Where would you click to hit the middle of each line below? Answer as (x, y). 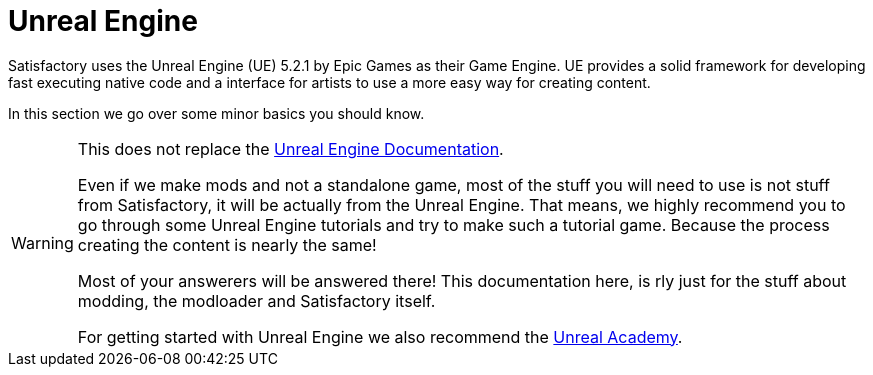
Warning (42, 242)
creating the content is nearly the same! (227, 244)
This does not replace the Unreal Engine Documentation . (290, 148)
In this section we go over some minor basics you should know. (216, 113)
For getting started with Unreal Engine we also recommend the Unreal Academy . (380, 336)
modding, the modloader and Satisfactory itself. (256, 300)
